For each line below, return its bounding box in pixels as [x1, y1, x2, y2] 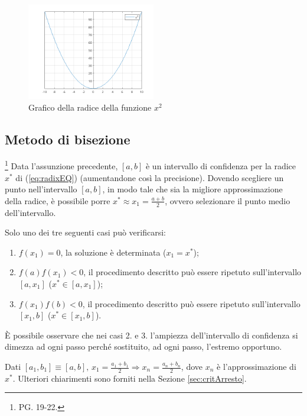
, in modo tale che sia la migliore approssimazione [102, 183, 283, 195]
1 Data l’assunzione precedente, [5, 158, 118, 172]
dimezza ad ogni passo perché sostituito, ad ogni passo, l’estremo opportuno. [5, 340, 282, 353]
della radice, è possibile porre [5, 194, 110, 207]
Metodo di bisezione [5, 130, 130, 148]
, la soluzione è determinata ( [60, 246, 166, 258]
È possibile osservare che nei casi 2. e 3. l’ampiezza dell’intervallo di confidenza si [5, 328, 298, 341]
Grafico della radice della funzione [28, 101, 152, 113]
